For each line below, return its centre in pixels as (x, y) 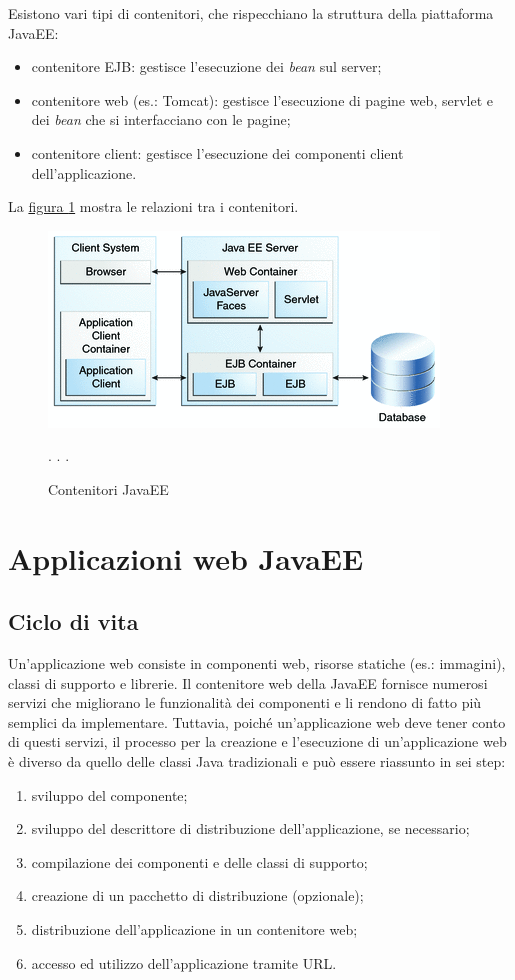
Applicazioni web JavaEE (186, 557)
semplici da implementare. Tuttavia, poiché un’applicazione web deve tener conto (257, 721)
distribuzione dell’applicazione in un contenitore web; (194, 929)
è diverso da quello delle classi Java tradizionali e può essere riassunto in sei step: (257, 761)
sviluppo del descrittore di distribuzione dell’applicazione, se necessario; (250, 828)
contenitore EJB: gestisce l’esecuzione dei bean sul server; (206, 66)
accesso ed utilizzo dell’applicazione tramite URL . (184, 962)
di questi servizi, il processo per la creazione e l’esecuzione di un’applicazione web (257, 741)
